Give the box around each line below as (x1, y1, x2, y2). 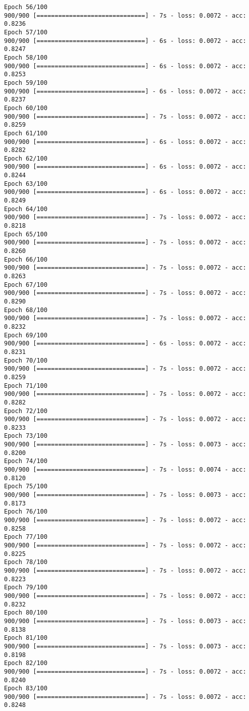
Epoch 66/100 (4, 256, 47, 263)
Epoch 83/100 (4, 685, 47, 692)
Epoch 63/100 (4, 180, 47, 187)
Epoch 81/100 (4, 634, 47, 642)
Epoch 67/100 (4, 281, 47, 288)
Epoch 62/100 (4, 155, 47, 162)
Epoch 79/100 (4, 584, 47, 591)
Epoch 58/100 (4, 54, 47, 61)
